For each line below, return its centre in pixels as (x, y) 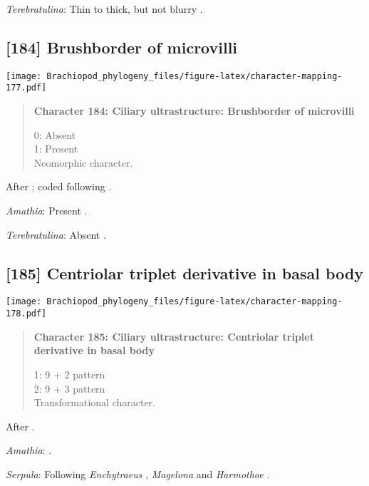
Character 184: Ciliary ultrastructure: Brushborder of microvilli (194, 111)
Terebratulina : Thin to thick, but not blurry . (104, 9)
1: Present (56, 149)
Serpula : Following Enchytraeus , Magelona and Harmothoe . (138, 474)
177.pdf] (26, 88)
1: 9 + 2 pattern (69, 374)
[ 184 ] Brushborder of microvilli (122, 47)
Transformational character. (94, 402)
